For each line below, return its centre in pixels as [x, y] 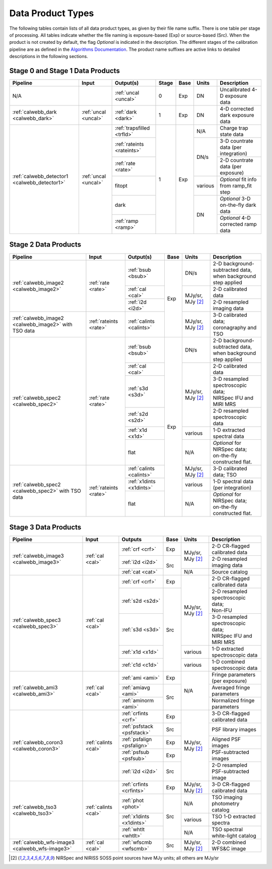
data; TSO [225, 475]
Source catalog [230, 572]
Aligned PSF [226, 739]
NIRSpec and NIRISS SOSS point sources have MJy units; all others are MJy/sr [137, 858]
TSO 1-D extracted [234, 817]
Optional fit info [238, 180]
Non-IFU [222, 610]
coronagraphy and [235, 327]
